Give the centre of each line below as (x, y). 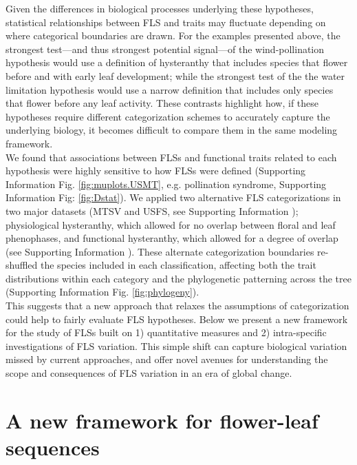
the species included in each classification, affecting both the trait (178, 265)
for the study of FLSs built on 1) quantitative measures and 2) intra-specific (166, 332)
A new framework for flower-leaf (162, 420)
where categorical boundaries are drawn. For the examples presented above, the (173, 35)
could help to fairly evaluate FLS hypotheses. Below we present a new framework (177, 319)
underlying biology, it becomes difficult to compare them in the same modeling (172, 130)
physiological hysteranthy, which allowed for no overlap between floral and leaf (171, 224)
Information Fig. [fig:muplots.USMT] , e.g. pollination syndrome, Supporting (166, 184)
